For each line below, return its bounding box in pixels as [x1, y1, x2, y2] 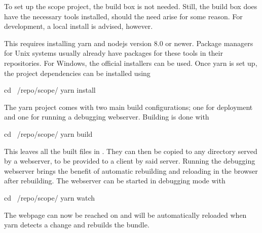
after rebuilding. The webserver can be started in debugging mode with [4, 175, 226, 186]
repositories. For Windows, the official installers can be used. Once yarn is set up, [4, 57, 257, 68]
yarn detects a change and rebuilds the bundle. [4, 219, 149, 230]
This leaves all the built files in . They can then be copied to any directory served [4, 145, 257, 156]
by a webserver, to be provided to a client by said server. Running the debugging [4, 156, 255, 166]
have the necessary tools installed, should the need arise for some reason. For [4, 11, 243, 21]
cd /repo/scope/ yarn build [4, 128, 93, 139]
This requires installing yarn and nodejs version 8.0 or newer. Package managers [4, 37, 253, 48]
